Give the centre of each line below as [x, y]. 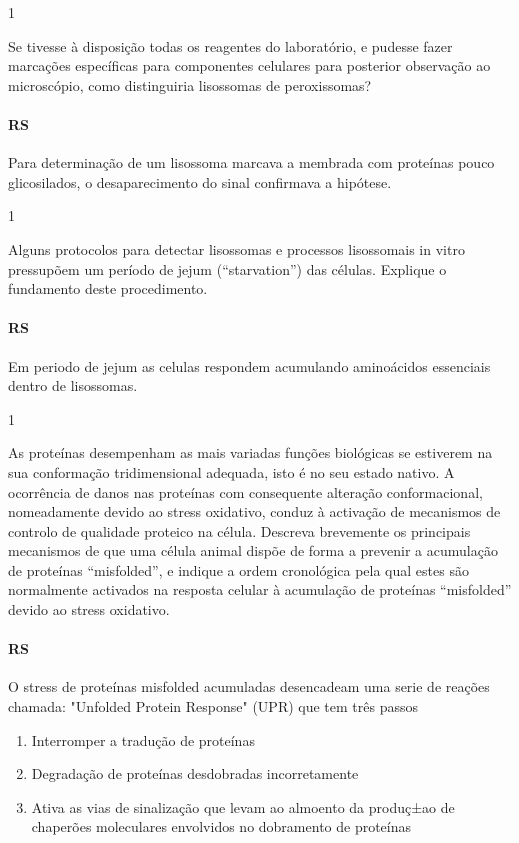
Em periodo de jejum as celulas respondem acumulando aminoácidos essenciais [249, 365]
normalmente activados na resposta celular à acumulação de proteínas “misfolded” [260, 589]
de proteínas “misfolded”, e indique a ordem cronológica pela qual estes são [238, 569]
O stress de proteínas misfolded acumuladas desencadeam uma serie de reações [249, 686]
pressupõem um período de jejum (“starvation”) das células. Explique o [227, 268]
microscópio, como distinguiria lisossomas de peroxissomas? [190, 84]
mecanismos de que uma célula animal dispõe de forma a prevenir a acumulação [253, 550]
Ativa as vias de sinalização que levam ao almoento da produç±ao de [243, 806]
